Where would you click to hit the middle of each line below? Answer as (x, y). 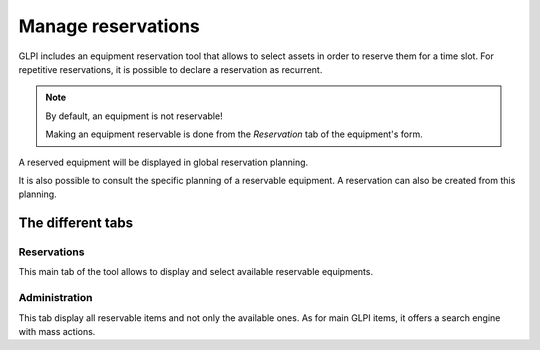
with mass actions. (57, 331)
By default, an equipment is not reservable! (134, 116)
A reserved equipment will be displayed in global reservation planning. (163, 162)
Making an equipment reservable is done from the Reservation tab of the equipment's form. (234, 134)
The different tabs (76, 223)
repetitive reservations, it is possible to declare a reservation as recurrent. (170, 69)
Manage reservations (109, 26)
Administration (55, 298)
